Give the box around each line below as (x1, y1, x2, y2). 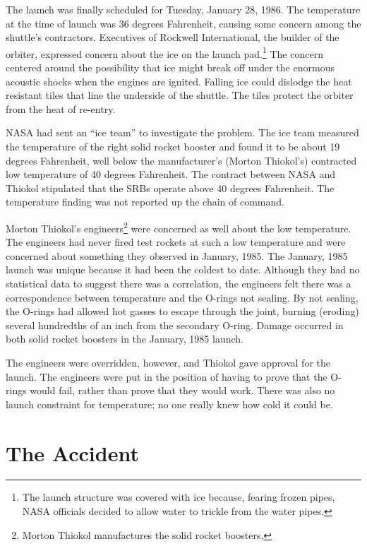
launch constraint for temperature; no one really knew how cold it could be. (6, 396, 333, 411)
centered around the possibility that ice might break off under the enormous (6, 60, 335, 75)
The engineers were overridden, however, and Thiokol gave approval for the (6, 355, 330, 369)
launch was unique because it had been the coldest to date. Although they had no (6, 262, 360, 277)
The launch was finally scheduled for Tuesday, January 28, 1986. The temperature (6, 2, 361, 16)
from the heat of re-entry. (6, 101, 116, 116)
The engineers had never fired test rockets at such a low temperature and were (6, 235, 346, 249)
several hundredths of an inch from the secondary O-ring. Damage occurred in (6, 317, 344, 332)
